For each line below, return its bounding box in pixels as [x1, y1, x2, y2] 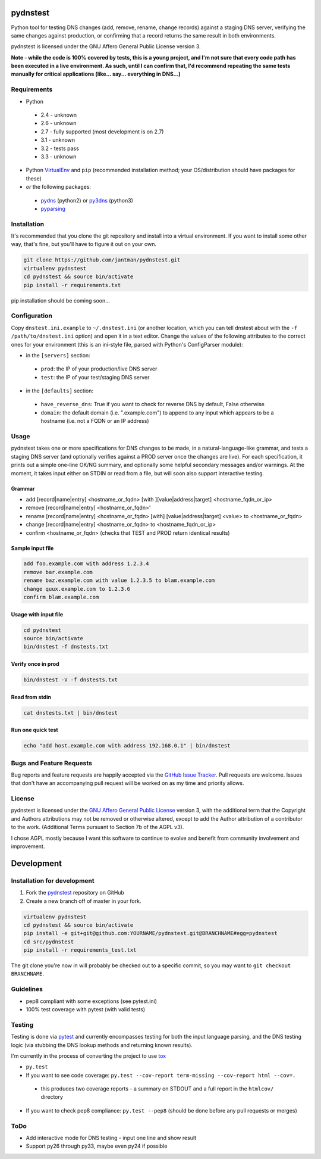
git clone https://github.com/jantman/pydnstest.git [23, 257, 181, 263]
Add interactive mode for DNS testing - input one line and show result [26, 1134, 197, 1141]
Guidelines [11, 985, 43, 993]
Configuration [11, 311, 53, 320]
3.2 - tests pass [40, 145, 80, 152]
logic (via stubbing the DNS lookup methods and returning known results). [11, 1041, 193, 1048]
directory [40, 1093, 64, 1101]
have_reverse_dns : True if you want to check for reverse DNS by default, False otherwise [40, 401, 265, 408]
